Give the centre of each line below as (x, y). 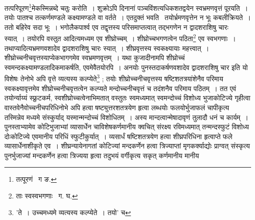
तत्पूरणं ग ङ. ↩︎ (36, 179)
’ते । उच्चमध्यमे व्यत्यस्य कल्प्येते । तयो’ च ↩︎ (73, 212)
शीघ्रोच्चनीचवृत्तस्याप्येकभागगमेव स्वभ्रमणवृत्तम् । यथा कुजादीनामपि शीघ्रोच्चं (95, 58)
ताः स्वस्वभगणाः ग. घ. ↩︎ (47, 196)
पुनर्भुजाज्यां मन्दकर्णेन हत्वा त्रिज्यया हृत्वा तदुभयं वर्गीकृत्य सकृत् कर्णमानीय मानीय (102, 155)
